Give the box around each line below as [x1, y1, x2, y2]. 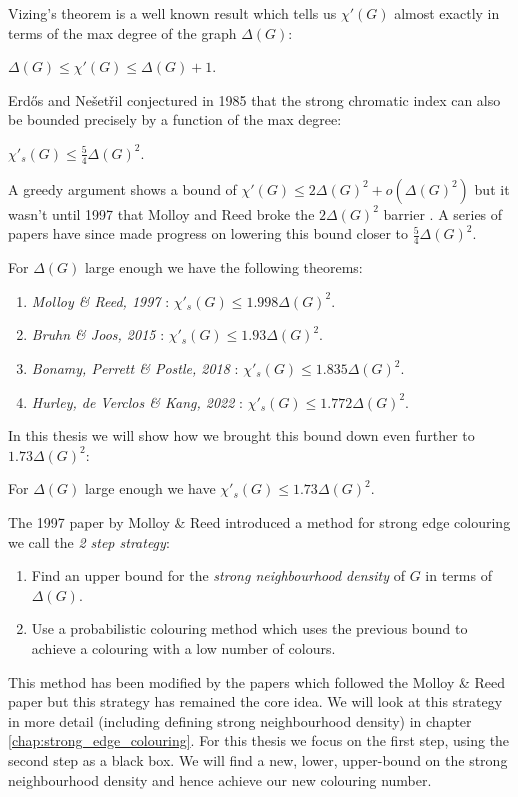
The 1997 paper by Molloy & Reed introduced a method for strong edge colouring [8, 511, 511, 532]
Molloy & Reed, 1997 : [31, 290, 170, 311]
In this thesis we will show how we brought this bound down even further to [8, 425, 475, 446]
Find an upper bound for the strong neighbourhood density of [31, 565, 405, 586]
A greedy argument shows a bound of [8, 178, 237, 199]
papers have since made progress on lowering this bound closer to [8, 223, 409, 244]
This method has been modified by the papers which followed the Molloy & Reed [8, 671, 506, 692]
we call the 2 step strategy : [8, 531, 170, 552]
